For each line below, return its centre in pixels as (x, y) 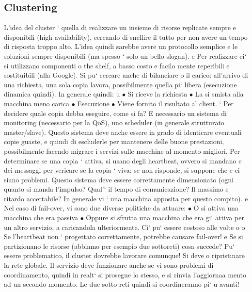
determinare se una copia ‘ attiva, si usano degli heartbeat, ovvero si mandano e (123, 160)
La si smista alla (219, 94)
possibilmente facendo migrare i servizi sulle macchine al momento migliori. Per (122, 151)
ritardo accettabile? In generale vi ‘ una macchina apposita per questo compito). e (126, 198)
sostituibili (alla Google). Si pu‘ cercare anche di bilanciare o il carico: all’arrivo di (126, 75)
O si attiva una (216, 208)
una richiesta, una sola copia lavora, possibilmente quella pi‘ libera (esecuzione (120, 84)
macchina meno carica (37, 103)
